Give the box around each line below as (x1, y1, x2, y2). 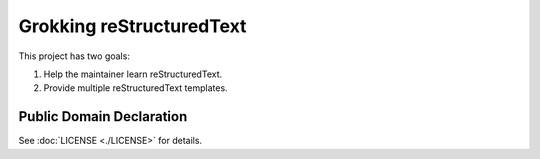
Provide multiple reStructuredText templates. (43, 82, 229, 94)
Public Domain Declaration (18, 108, 188, 125)
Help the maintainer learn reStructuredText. (43, 68, 223, 80)
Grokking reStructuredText (18, 15, 247, 37)
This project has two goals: (18, 50, 130, 62)
